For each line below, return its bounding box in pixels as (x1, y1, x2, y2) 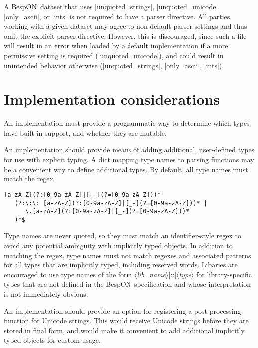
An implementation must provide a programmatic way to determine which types (4, 118, 250, 128)
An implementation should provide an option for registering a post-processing (4, 305, 241, 316)
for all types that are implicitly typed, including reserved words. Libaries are (4, 260, 238, 270)
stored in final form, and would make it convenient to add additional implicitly (4, 325, 245, 335)
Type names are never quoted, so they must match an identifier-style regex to (4, 230, 242, 241)
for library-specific (196, 269, 252, 279)
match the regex (4, 174, 53, 184)
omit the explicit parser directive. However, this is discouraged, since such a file (4, 30, 247, 41)
